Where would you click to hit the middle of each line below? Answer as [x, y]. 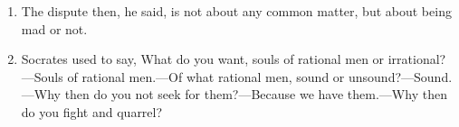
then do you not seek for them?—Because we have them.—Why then [256, 94]
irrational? [417, 59]
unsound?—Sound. [400, 76]
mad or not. [54, 28]
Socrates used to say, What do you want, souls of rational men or [203, 59]
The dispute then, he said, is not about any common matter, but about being [236, 11]
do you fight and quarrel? [92, 111]
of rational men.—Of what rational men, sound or [206, 76]
